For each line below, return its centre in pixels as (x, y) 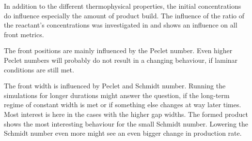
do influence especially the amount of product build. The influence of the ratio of (124, 15)
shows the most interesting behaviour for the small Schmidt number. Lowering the (126, 123)
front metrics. (24, 34)
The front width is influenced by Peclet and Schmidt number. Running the (115, 86)
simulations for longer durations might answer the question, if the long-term (117, 95)
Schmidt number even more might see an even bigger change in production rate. (123, 133)
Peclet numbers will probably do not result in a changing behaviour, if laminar (121, 60)
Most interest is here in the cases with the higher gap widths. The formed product (126, 114)
